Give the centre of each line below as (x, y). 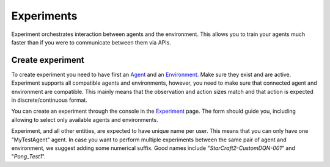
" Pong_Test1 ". (28, 157)
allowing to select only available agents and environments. (85, 119)
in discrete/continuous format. (50, 100)
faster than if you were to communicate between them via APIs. (91, 42)
